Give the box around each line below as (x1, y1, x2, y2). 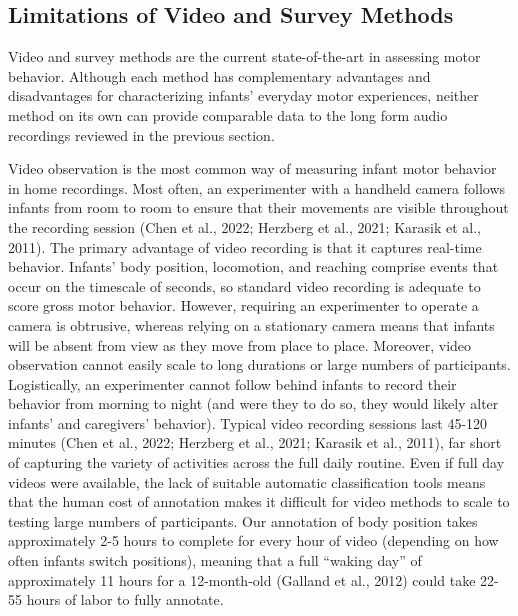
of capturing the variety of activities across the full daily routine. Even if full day (8, 452, 505, 473)
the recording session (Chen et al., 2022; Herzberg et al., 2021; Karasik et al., (8, 216, 481, 237)
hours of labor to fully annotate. (26, 589, 224, 610)
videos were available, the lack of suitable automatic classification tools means (8, 471, 486, 492)
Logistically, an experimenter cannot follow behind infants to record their (8, 373, 457, 394)
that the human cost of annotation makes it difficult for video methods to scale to (8, 491, 510, 512)
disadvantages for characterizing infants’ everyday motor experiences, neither (8, 85, 479, 106)
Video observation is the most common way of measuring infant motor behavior (8, 158, 497, 179)
